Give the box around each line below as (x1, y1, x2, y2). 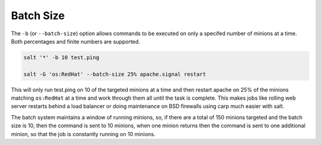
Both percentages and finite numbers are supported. (11, 38, 140, 45)
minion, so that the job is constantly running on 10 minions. (11, 130, 156, 137)
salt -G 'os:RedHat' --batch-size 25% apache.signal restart (23, 70, 206, 78)
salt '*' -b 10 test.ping (23, 54, 100, 61)
